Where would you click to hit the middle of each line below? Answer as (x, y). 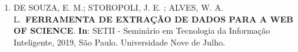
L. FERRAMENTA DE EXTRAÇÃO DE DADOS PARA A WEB (153, 19)
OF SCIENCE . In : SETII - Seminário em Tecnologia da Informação (142, 30)
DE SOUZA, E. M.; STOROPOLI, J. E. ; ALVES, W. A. (119, 7)
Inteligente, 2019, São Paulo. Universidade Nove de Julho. (119, 42)
